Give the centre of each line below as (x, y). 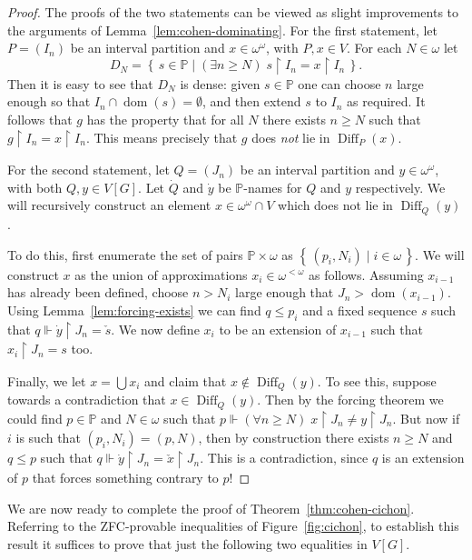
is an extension (423, 458)
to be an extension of (278, 329)
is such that (48, 438)
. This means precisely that (162, 137)
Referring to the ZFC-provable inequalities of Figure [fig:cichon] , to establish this (233, 526)
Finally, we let (47, 380)
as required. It (386, 101)
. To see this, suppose (377, 380)
